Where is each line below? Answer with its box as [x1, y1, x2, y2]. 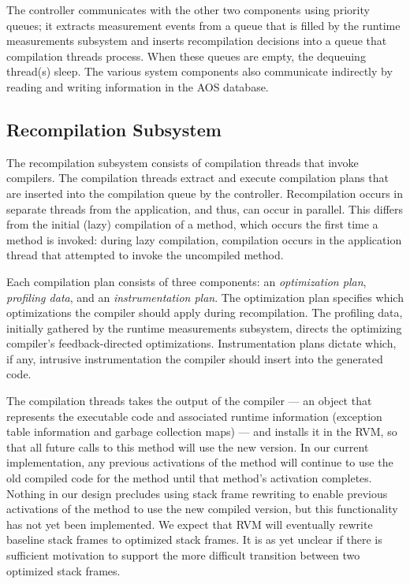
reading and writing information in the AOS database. [6, 78, 269, 95]
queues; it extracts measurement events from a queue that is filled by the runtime [6, 17, 401, 33]
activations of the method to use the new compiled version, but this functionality [6, 500, 398, 517]
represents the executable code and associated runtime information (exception [6, 407, 382, 424]
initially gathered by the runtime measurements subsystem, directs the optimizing [6, 319, 402, 336]
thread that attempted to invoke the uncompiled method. [6, 247, 284, 263]
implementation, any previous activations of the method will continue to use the [6, 454, 393, 471]
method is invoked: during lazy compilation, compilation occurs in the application [6, 231, 402, 247]
